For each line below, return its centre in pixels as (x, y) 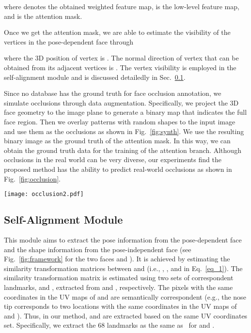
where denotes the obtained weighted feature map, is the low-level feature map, (122, 6)
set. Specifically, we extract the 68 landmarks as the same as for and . (109, 325)
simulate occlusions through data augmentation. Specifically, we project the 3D (121, 102)
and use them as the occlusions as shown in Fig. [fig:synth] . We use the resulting (124, 131)
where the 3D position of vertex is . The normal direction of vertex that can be (121, 58)
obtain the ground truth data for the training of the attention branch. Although (123, 150)
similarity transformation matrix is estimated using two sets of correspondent (119, 278)
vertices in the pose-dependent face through (69, 41)
